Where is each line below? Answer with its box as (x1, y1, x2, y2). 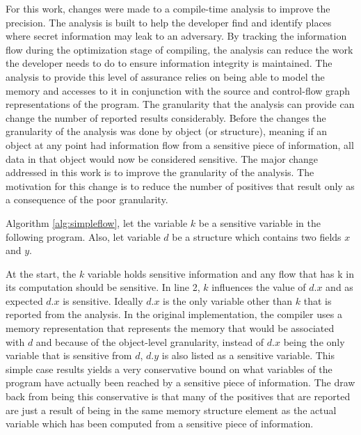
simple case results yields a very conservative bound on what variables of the (6, 361, 332, 376)
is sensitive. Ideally (63, 293, 143, 308)
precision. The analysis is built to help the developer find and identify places (6, 15, 332, 29)
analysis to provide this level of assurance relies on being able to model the (6, 69, 325, 84)
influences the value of (211, 280, 306, 294)
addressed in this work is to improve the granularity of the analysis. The (6, 165, 314, 180)
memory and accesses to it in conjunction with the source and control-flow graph (6, 83, 351, 97)
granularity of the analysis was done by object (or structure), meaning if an (6, 124, 328, 139)
